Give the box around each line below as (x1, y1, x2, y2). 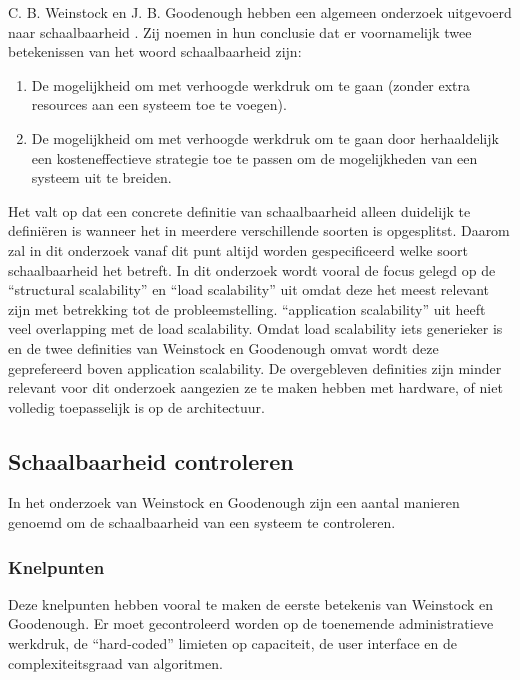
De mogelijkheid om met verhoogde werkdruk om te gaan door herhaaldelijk (31, 127, 499, 148)
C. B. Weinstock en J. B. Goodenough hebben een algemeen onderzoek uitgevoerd (8, 2, 512, 22)
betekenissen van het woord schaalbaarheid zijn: (8, 41, 302, 62)
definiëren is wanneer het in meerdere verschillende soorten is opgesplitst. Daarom (8, 220, 510, 241)
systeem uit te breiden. (31, 167, 172, 188)
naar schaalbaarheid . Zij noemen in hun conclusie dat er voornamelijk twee (8, 21, 472, 42)
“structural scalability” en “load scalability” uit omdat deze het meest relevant (8, 279, 490, 300)
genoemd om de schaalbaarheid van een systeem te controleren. (8, 512, 396, 533)
